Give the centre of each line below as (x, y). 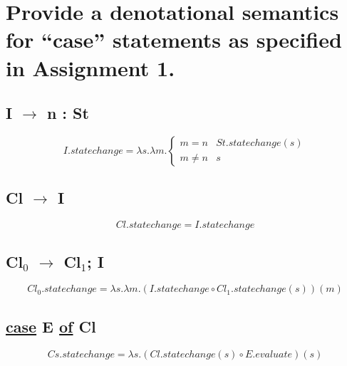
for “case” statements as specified (174, 40)
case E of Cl (51, 326)
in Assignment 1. (90, 67)
